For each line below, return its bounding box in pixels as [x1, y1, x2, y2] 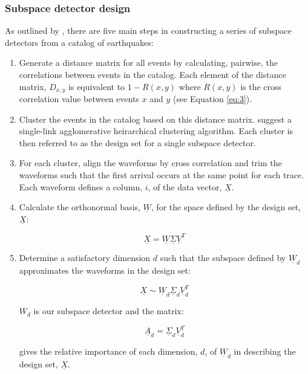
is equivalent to [68, 80, 125, 92]
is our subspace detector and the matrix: [33, 305, 184, 317]
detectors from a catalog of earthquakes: [5, 36, 154, 48]
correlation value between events [19, 92, 139, 105]
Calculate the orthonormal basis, [19, 201, 140, 213]
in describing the [234, 345, 296, 358]
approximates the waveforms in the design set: [19, 264, 191, 277]
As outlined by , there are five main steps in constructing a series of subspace [5, 24, 292, 37]
